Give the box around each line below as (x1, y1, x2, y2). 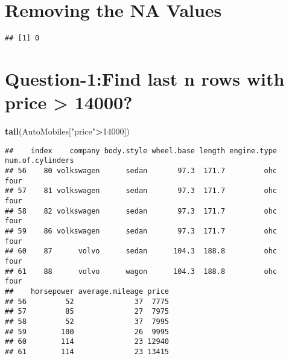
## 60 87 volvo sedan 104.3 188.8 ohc (5, 247, 278, 256)
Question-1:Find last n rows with (5, 66, 285, 91)
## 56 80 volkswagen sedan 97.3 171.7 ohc (5, 167, 278, 175)
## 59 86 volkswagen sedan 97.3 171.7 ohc (5, 226, 278, 235)
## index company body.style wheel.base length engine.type (5, 146, 278, 155)
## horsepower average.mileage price (5, 287, 170, 296)
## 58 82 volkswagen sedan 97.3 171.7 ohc (5, 206, 278, 215)
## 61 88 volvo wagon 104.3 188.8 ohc (5, 267, 278, 276)
